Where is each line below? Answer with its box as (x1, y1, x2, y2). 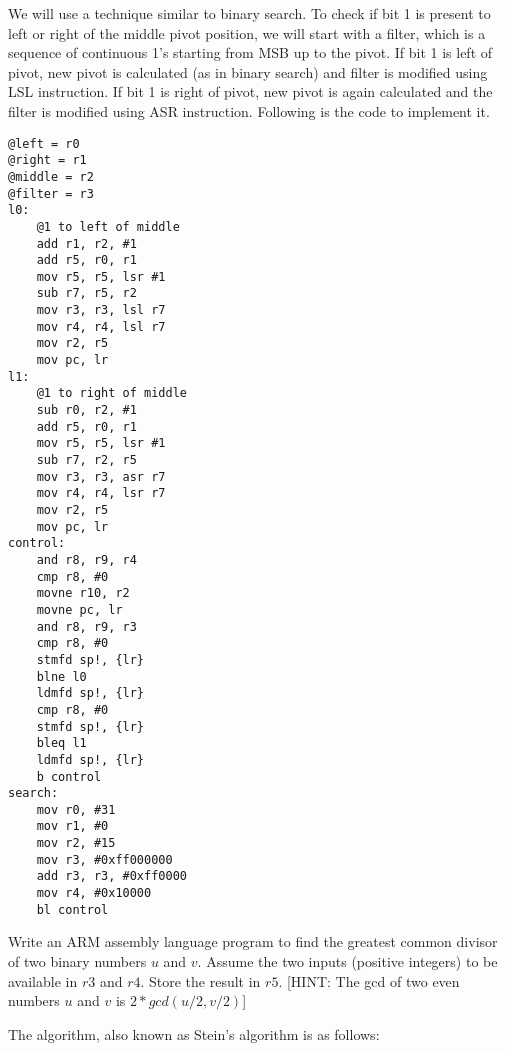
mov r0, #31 (36, 802, 116, 817)
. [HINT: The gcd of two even (278, 970, 460, 991)
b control (36, 769, 102, 784)
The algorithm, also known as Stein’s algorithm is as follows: (8, 1023, 380, 1044)
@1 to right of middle (36, 386, 187, 401)
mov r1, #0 (36, 819, 109, 834)
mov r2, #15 (36, 836, 116, 851)
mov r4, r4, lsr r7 (36, 486, 166, 501)
